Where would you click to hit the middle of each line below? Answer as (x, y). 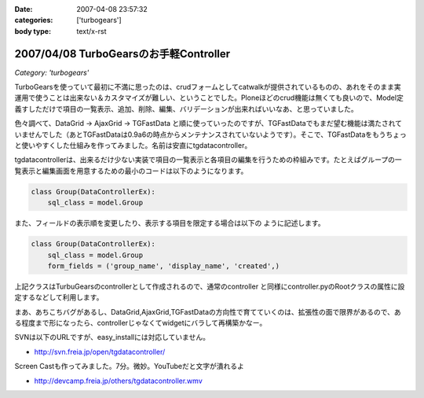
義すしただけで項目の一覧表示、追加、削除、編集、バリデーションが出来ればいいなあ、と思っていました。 (186, 109)
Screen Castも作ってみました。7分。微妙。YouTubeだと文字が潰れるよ (130, 367)
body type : (33, 31)
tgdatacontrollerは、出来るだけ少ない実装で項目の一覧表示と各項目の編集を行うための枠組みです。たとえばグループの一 (208, 160)
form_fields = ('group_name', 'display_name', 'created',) (164, 266)
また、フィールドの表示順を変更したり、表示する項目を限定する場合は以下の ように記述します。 (170, 223)
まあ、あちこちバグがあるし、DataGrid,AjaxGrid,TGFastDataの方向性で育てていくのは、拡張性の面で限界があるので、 (204, 311)
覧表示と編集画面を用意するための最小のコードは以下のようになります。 (131, 171)
